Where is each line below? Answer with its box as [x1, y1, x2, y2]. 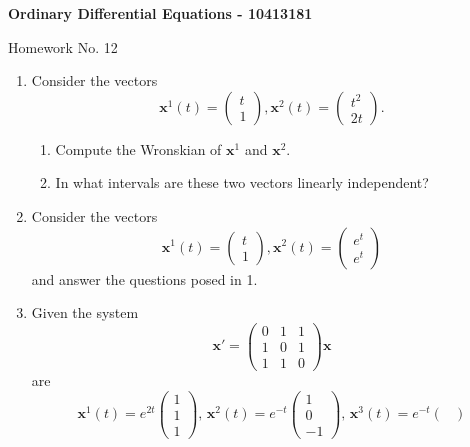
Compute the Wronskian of [55, 138, 222, 159]
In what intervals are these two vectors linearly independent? [55, 172, 429, 193]
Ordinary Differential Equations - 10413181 [8, 3, 313, 23]
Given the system [31, 302, 139, 323]
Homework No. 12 [8, 36, 118, 57]
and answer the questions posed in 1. [31, 268, 258, 289]
